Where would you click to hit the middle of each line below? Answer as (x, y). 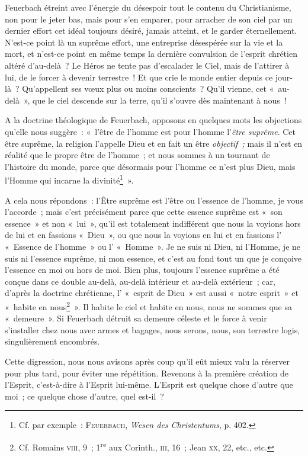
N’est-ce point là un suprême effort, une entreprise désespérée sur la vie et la (144, 42)
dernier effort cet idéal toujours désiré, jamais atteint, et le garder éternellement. (151, 30)
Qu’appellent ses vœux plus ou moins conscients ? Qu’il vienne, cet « (148, 88)
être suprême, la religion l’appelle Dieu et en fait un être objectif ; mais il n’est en (154, 143)
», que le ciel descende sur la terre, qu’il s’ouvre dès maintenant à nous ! (155, 100)
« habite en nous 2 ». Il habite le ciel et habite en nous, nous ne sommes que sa (149, 305)
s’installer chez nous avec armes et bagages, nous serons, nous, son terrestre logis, (153, 329)
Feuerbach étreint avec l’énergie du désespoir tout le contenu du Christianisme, (148, 7)
